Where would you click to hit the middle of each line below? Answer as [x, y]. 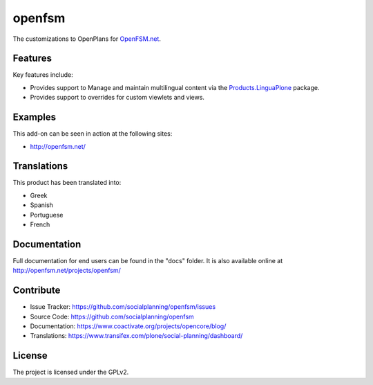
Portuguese [47, 215]
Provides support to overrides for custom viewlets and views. [117, 98]
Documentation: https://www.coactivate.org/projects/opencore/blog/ [128, 326]
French [40, 224]
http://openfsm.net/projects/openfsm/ [67, 271]
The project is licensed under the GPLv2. [71, 372]
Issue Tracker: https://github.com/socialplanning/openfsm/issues [123, 307]
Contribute [37, 290]
